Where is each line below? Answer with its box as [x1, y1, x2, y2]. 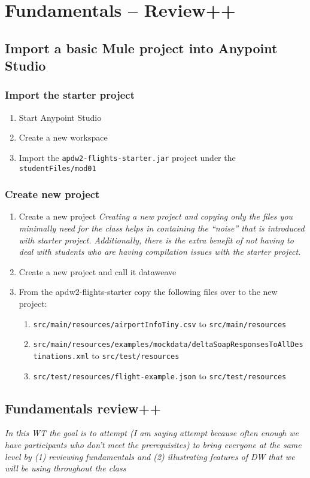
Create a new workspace [19, 131, 108, 144]
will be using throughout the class [5, 462, 126, 474]
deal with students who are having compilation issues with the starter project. [19, 245, 301, 258]
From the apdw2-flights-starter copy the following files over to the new [19, 285, 278, 298]
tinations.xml [33, 352, 89, 361]
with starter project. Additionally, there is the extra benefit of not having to [19, 233, 294, 246]
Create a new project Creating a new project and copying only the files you [19, 210, 293, 223]
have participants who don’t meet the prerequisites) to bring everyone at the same [5, 439, 302, 451]
